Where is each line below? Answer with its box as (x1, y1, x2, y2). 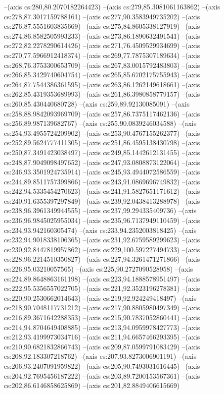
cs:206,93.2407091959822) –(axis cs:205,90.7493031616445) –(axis (4, 360, 200, 371)
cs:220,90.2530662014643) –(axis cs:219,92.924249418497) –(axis (4, 292, 197, 303)
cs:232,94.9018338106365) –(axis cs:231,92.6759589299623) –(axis (4, 234, 200, 245)
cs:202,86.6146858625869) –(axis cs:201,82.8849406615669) (4, 380, 180, 391)
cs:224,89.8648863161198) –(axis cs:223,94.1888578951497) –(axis (4, 273, 200, 283)
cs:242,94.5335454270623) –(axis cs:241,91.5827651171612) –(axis (4, 186, 200, 196)
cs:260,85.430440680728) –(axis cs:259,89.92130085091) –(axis (4, 98, 190, 109)
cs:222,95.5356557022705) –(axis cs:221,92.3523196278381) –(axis (4, 283, 200, 293)
